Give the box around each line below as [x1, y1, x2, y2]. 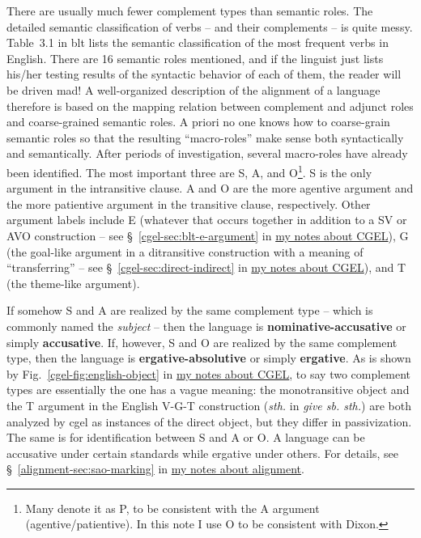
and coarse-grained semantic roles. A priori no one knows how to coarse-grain [6, 113, 390, 130]
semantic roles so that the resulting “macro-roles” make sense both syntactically [6, 129, 404, 146]
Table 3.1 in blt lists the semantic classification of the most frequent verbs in [6, 34, 389, 51]
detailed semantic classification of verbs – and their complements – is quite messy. [6, 18, 413, 35]
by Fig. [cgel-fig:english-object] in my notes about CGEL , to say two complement [6, 365, 411, 382]
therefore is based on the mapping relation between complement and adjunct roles [6, 97, 414, 114]
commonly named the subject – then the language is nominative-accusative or [6, 317, 406, 334]
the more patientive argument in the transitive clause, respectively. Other [6, 195, 371, 212]
